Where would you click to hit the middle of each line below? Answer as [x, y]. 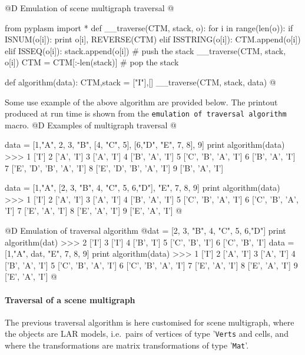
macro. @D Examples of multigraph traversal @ [91, 125]
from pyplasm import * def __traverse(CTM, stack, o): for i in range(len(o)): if [149, 27]
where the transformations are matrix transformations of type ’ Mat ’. [127, 345]
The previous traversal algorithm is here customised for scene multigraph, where [150, 322]
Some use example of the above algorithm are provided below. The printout [141, 102]
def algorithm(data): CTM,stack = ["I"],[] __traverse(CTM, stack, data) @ [140, 82]
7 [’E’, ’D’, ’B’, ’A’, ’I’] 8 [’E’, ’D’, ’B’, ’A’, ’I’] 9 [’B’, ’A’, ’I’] [114, 167]
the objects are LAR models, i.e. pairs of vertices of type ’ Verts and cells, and [147, 334]
